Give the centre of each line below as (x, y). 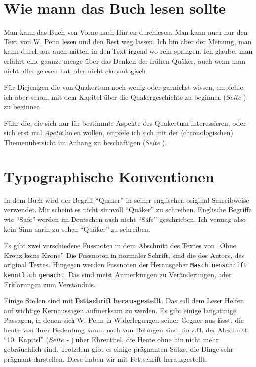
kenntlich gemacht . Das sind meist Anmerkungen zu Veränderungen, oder (118, 274)
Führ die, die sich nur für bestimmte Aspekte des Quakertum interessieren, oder (125, 123)
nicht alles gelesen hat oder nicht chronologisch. (76, 70)
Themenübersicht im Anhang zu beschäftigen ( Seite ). (86, 142)
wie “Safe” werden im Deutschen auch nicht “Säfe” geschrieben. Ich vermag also (125, 219)
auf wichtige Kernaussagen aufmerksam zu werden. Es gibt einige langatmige (120, 310)
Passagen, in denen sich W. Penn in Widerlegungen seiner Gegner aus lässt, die (124, 320)
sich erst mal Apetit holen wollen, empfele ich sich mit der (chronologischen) (119, 132)
